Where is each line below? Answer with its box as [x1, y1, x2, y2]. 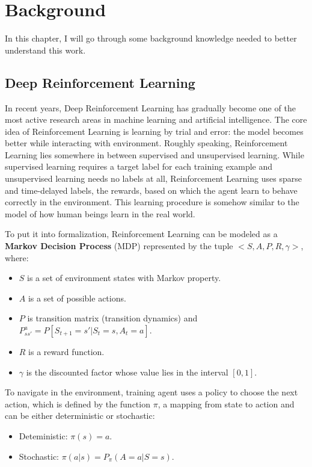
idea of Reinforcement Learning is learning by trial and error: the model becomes [5, 125, 304, 137]
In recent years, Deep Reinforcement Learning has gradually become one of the [5, 101, 296, 114]
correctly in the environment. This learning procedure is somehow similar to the [5, 196, 299, 208]
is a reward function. [28, 345, 105, 358]
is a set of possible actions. [28, 291, 126, 304]
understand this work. [5, 43, 86, 56]
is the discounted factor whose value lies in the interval [26, 365, 228, 378]
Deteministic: [19, 429, 68, 442]
